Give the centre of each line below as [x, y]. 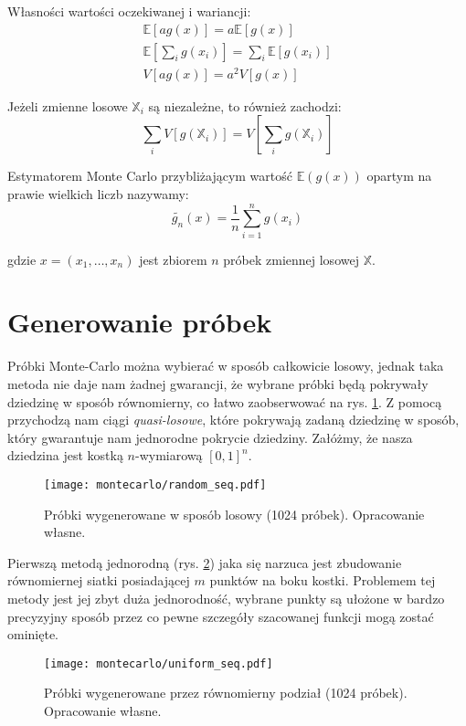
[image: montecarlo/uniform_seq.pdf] [159, 663]
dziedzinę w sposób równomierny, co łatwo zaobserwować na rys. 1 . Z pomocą [225, 401]
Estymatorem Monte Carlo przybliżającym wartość [150, 176]
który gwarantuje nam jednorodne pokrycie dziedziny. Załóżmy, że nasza [210, 437]
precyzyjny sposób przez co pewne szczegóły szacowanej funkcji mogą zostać [221, 616]
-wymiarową [169, 455]
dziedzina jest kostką [65, 455]
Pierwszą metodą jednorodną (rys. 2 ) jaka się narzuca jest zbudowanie [205, 562]
